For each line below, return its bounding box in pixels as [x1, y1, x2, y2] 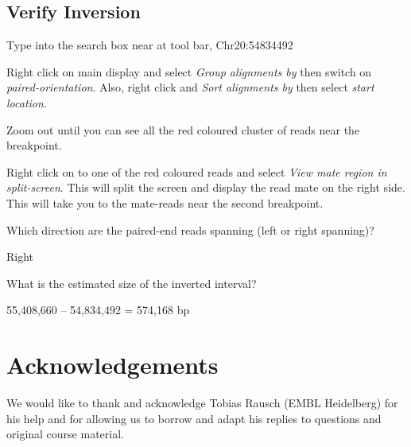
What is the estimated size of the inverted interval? [6, 274, 257, 291]
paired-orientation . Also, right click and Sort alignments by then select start [6, 79, 374, 95]
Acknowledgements [6, 348, 219, 381]
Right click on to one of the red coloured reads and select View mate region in [6, 163, 387, 180]
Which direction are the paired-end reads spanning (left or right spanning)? [6, 221, 374, 238]
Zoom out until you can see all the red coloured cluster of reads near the [6, 121, 360, 138]
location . [6, 94, 47, 111]
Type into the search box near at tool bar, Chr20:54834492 [6, 37, 293, 53]
